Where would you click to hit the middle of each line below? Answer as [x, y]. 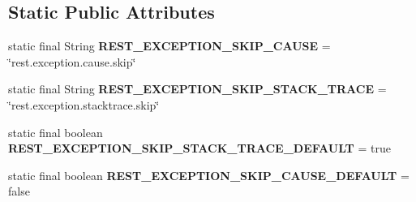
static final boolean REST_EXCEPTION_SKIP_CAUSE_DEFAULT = [209, 175]
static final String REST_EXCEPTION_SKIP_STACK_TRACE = [197, 89]
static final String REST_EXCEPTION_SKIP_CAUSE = [169, 46]
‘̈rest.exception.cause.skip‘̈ [72, 61]
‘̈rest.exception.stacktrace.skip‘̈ [84, 104]
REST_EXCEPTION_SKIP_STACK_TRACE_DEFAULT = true [199, 148]
